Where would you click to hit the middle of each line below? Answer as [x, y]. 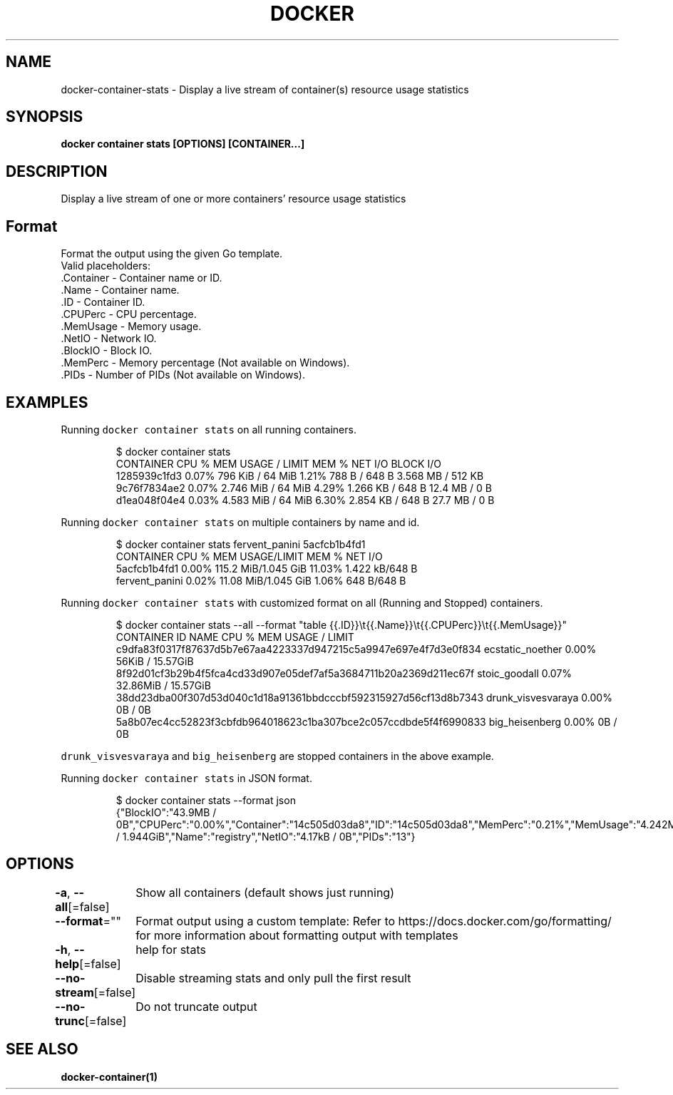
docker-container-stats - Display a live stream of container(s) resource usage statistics [265, 89]
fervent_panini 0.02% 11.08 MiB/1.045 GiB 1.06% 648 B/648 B [261, 580]
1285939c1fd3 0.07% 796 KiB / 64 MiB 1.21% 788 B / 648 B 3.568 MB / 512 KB [300, 475]
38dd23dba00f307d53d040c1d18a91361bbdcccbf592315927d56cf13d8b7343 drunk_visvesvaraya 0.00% [364, 697]
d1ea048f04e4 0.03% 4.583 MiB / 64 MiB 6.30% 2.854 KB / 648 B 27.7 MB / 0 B [305, 500]
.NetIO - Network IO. [109, 339]
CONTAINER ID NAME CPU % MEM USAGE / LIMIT [235, 637]
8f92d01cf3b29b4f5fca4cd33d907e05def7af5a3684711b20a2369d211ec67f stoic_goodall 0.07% [344, 673]
